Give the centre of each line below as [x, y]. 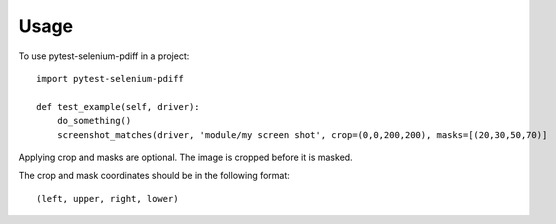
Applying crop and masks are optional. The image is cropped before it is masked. [186, 157]
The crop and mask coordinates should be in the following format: [154, 176]
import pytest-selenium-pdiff [110, 78]
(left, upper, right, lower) [107, 198]
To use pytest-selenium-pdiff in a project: [104, 56]
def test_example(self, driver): [118, 106]
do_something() [94, 121]
